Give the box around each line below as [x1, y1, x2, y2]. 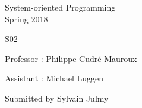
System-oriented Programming [5, 1, 116, 13]
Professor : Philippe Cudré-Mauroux [5, 52, 137, 64]
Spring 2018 [5, 12, 48, 25]
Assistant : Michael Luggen [5, 72, 104, 84]
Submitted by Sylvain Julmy [5, 91, 109, 104]
